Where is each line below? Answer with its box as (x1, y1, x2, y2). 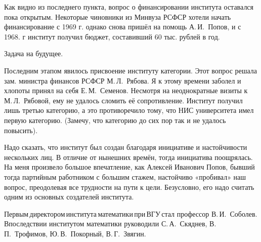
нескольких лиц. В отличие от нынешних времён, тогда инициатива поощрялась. (4, 151, 253, 162)
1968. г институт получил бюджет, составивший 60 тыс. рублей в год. (4, 31, 220, 42)
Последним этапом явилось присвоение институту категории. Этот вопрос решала (4, 65, 257, 75)
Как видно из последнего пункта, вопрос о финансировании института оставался (4, 2, 254, 12)
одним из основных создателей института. (4, 191, 134, 202)
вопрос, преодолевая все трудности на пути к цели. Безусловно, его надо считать (4, 181, 254, 192)
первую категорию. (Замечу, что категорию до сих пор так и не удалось (4, 114, 226, 125)
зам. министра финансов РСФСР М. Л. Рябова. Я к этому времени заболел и (4, 75, 241, 86)
